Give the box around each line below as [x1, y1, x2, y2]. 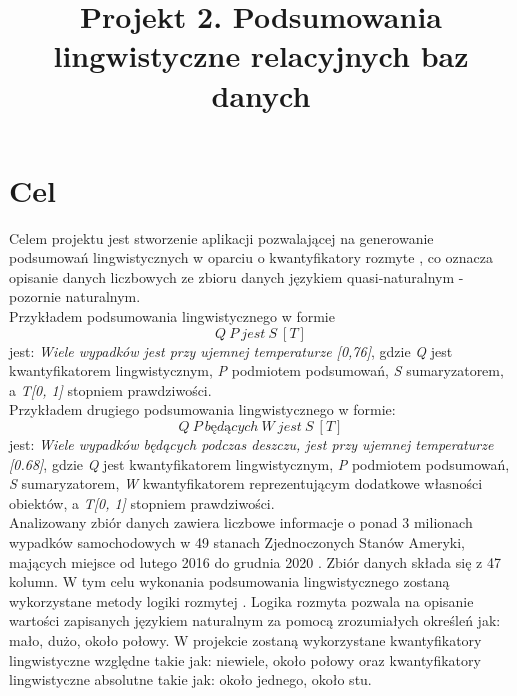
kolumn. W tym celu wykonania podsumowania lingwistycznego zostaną [9, 571, 450, 592]
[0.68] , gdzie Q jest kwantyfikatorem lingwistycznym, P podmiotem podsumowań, [9, 453, 510, 474]
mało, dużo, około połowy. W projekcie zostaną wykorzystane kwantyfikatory [9, 629, 482, 650]
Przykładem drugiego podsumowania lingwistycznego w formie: [9, 399, 396, 420]
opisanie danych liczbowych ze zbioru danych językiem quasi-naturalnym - [9, 266, 464, 287]
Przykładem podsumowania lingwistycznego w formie [9, 306, 335, 327]
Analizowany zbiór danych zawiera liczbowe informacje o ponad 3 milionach [9, 512, 473, 533]
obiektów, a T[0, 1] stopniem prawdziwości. [9, 492, 275, 513]
